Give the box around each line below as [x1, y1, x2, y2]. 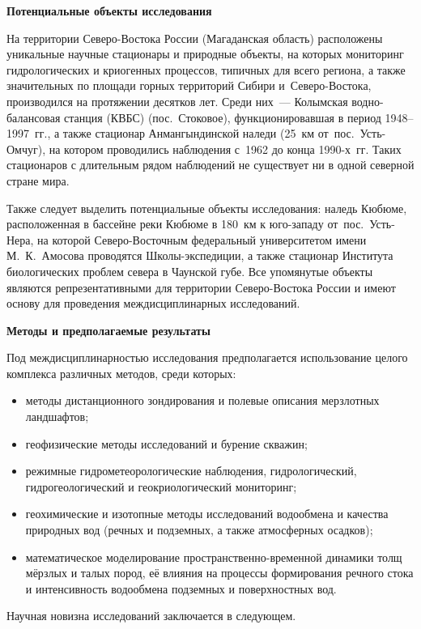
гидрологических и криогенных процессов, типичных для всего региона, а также [6, 61, 406, 78]
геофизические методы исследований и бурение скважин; [25, 435, 308, 452]
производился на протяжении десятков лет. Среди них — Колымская [6, 92, 348, 109]
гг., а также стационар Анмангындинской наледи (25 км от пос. [34, 125, 355, 142]
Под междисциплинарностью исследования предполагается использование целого [6, 349, 408, 366]
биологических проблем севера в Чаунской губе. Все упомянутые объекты [6, 262, 373, 279]
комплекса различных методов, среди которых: [6, 364, 236, 381]
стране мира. [6, 172, 70, 189]
